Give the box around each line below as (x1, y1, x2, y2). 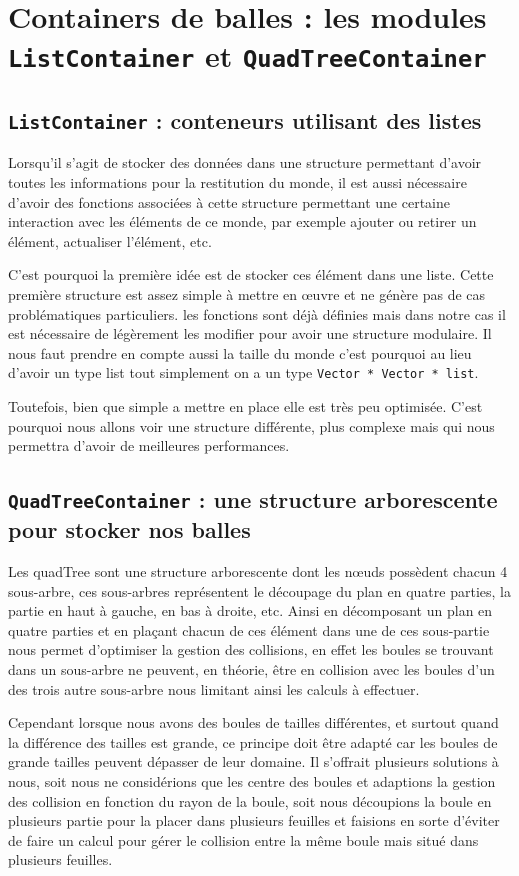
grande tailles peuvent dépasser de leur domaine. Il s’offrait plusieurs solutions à (8, 751, 499, 772)
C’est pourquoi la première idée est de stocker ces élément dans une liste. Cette (8, 264, 494, 285)
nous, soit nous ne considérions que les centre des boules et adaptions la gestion (8, 770, 496, 791)
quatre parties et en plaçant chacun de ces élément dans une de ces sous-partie (8, 619, 490, 640)
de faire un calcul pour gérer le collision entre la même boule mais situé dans (8, 829, 479, 850)
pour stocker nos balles (8, 514, 251, 545)
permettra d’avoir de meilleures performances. (8, 435, 290, 456)
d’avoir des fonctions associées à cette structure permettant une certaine (8, 191, 450, 212)
